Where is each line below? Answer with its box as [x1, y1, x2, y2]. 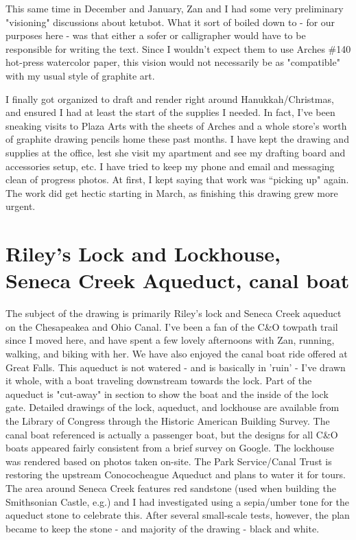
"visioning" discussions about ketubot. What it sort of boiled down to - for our [5, 14, 335, 29]
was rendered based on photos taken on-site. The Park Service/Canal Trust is [5, 454, 332, 468]
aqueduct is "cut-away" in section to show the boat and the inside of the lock [5, 386, 329, 401]
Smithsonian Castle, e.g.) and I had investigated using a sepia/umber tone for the [5, 494, 349, 508]
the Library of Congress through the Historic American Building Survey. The [5, 413, 330, 427]
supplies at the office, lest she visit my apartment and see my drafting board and [5, 145, 346, 159]
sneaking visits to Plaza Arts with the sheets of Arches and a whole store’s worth [5, 118, 347, 132]
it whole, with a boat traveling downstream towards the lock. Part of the [5, 373, 312, 388]
